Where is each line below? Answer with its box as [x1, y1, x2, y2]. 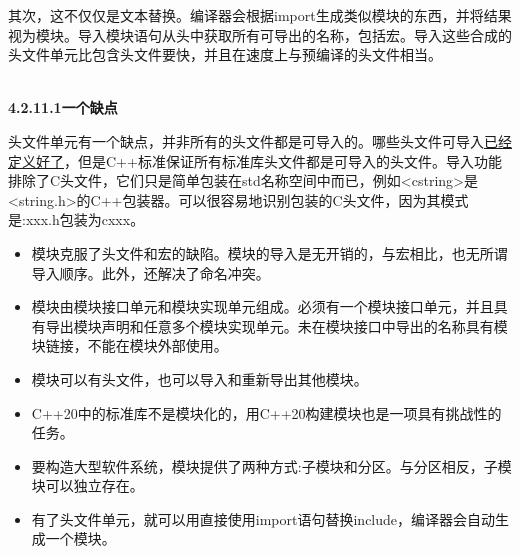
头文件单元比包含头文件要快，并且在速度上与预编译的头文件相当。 [8, 44, 442, 65]
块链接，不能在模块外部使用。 [31, 335, 228, 356]
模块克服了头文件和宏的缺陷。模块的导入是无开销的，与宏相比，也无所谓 [31, 242, 508, 263]
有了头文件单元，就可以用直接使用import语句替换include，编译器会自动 [31, 508, 496, 529]
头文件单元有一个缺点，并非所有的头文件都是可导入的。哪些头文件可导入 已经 [8, 130, 512, 151]
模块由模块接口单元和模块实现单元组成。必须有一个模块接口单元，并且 [31, 296, 494, 317]
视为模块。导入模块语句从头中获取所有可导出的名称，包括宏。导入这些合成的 [8, 24, 512, 45]
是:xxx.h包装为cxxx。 [8, 209, 145, 230]
